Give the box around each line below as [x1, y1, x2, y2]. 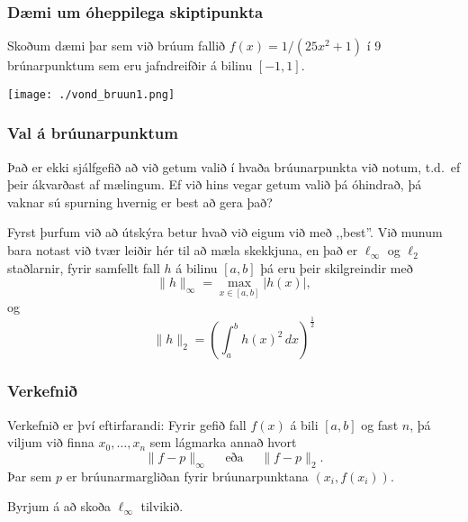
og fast [361, 415, 399, 434]
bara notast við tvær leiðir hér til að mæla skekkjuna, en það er [7, 241, 358, 260]
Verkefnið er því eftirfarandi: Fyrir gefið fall [7, 415, 247, 434]
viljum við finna [7, 433, 94, 452]
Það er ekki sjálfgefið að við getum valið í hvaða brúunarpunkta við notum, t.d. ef [7, 157, 461, 176]
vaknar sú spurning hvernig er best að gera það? [7, 192, 273, 211]
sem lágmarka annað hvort [149, 433, 297, 452]
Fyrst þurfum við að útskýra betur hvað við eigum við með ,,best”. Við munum [7, 223, 443, 242]
